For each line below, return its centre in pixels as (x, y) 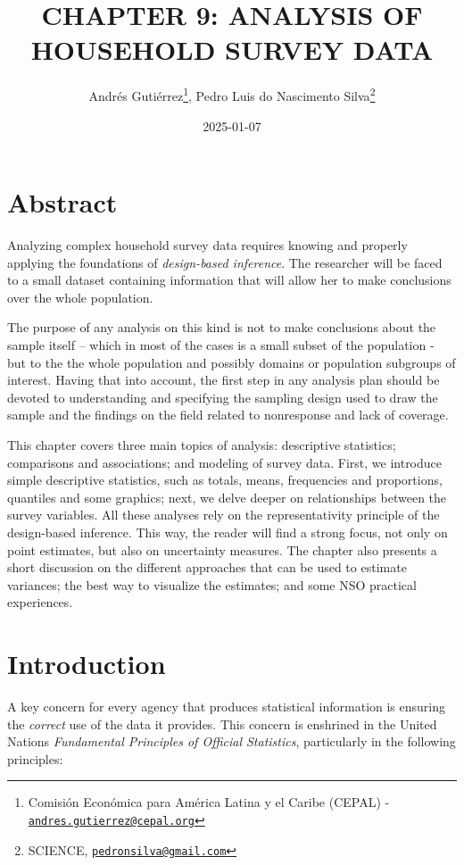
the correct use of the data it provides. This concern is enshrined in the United (222, 724)
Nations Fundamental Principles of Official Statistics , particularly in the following (232, 741)
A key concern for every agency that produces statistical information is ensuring (227, 707)
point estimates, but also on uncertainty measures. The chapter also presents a (222, 549)
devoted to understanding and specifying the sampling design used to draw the (223, 397)
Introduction (87, 664)
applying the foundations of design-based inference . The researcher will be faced (225, 262)
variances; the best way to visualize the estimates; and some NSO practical (212, 584)
